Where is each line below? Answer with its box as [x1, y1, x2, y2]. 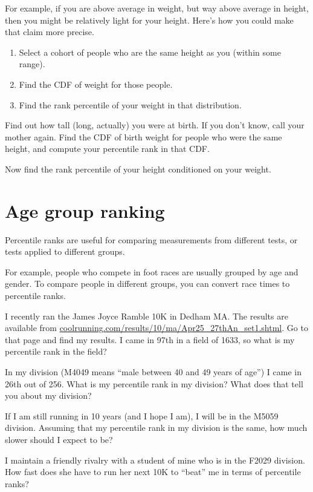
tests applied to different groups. [5, 245, 125, 258]
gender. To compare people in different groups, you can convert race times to [5, 277, 290, 290]
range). [19, 57, 45, 70]
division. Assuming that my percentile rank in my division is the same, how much [5, 421, 308, 434]
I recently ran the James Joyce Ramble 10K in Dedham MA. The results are [5, 309, 288, 322]
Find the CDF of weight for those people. [19, 77, 173, 90]
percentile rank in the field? [5, 345, 107, 358]
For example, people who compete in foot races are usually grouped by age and [5, 265, 298, 278]
